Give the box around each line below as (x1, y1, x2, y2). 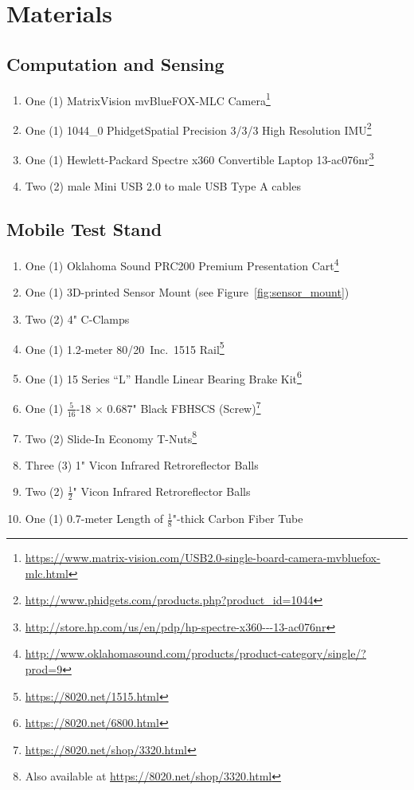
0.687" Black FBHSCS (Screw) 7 (107, 398, 261, 416)
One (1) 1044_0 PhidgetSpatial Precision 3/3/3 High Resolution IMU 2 (25, 119, 372, 138)
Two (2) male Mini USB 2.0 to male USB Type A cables (25, 178, 301, 195)
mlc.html (25, 564, 68, 581)
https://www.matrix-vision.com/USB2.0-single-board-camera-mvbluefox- (25, 549, 381, 566)
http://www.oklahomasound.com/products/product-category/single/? (25, 645, 366, 662)
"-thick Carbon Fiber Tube (172, 510, 303, 527)
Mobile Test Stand (6, 217, 162, 242)
